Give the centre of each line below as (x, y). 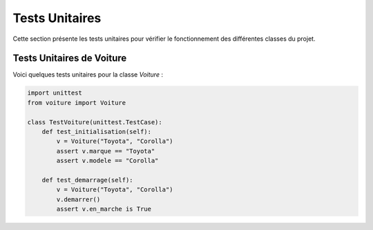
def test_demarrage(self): (88, 180)
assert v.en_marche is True (104, 209)
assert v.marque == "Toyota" (106, 151)
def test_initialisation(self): (97, 132)
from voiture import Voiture (77, 103)
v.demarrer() (78, 199)
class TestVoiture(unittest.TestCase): (95, 122)
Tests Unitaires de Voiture (70, 58)
